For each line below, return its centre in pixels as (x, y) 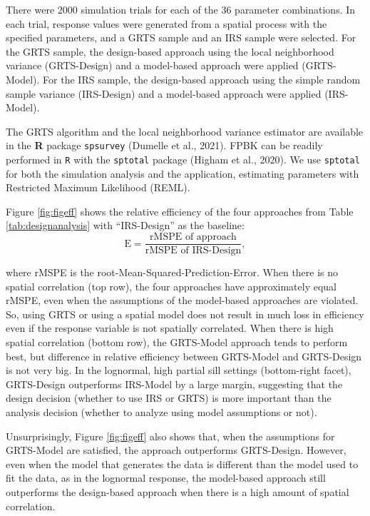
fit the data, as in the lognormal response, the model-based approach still (166, 478)
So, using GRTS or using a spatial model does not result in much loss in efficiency (185, 314)
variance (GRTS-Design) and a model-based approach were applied (152, 65)
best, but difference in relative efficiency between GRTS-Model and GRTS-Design (184, 356)
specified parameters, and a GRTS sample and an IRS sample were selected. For (181, 37)
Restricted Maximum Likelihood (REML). (98, 187)
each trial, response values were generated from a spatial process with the (166, 23)
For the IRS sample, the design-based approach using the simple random (202, 79)
